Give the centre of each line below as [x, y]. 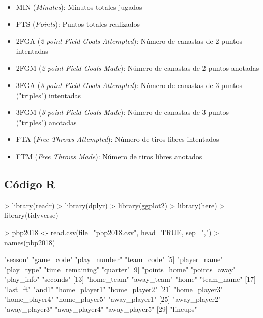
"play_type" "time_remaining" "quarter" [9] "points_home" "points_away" [120, 269]
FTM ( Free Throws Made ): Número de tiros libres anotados [109, 156]
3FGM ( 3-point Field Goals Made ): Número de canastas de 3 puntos [123, 112]
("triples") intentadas [49, 95]
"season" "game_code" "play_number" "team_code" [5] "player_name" [114, 259]
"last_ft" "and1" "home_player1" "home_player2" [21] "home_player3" [114, 289]
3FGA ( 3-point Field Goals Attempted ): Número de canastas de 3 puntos [129, 85]
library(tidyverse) [31, 215]
